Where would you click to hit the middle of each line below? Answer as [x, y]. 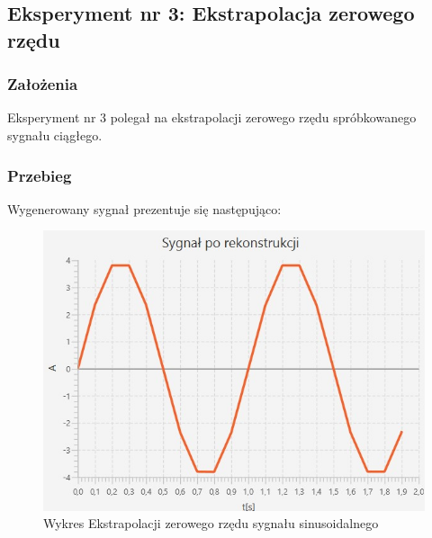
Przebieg [40, 175]
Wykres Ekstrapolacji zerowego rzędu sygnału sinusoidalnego [211, 523]
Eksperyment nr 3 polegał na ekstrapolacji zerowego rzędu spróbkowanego [212, 117]
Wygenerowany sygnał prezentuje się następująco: [144, 208]
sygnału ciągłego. [55, 134]
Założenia [43, 84]
